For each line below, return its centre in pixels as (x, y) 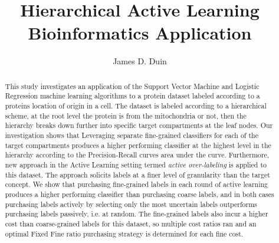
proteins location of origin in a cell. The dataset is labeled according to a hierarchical (136, 106)
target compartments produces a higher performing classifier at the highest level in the (138, 145)
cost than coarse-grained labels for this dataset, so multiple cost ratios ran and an (131, 223)
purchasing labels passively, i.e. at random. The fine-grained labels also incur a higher (137, 214)
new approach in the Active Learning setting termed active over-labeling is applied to (136, 164)
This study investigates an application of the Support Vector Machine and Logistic (132, 86)
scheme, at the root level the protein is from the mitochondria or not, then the (126, 115)
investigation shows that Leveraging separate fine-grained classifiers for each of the (132, 135)
